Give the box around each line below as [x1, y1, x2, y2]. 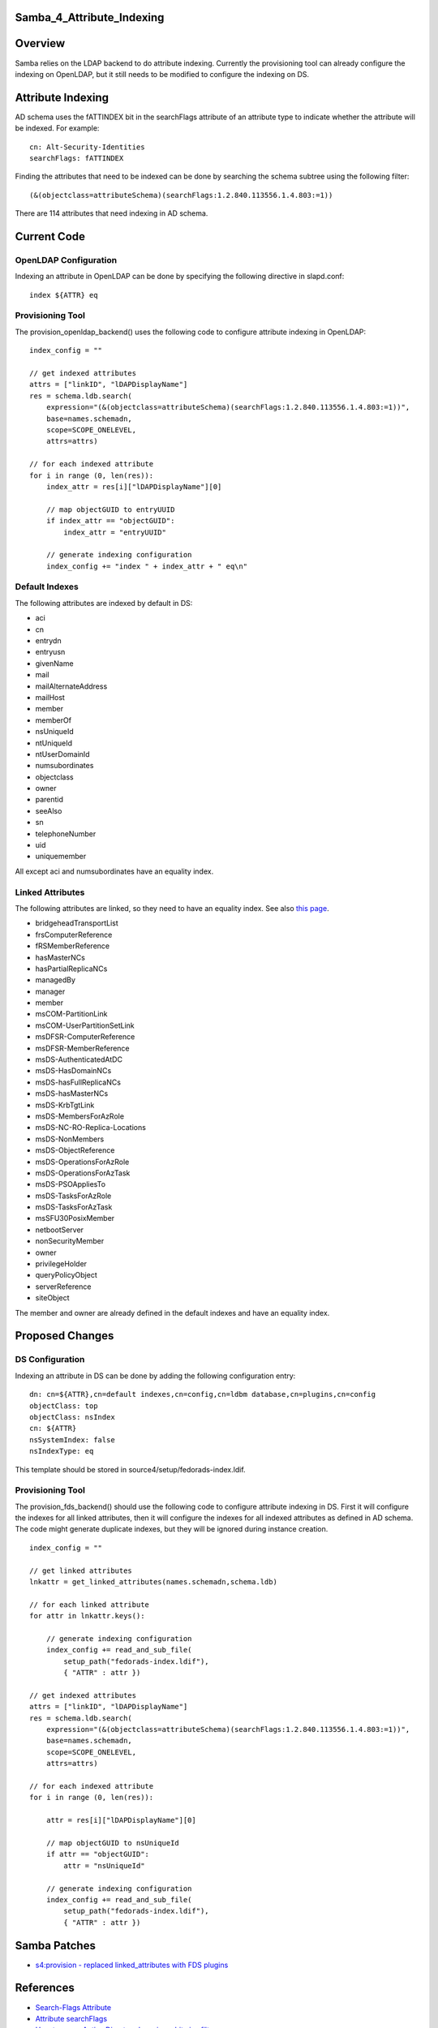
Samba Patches [15, 1939, 97, 1953]
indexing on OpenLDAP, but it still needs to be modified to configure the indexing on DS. [15, 69, 310, 79]
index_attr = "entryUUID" [63, 527, 166, 537]
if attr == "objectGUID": [45, 1850, 150, 1859]
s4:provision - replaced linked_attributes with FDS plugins [35, 1960, 229, 1970]
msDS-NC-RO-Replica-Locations [35, 1123, 146, 1132]
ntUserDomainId [35, 749, 90, 758]
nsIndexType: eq [29, 1446, 94, 1456]
